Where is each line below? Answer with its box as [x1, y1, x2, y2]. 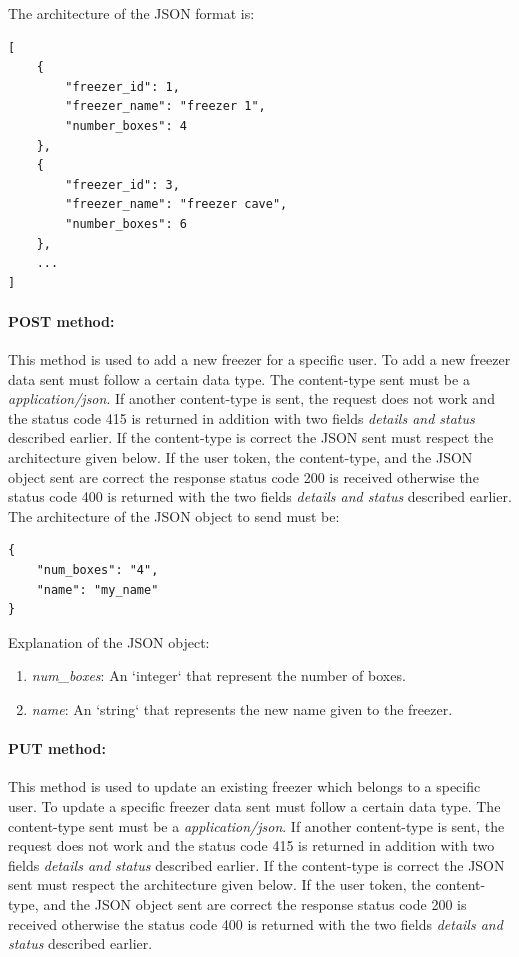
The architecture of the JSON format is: [8, 3, 255, 23]
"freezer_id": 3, [65, 177, 180, 192]
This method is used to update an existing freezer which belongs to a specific [8, 776, 481, 797]
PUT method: [8, 738, 106, 759]
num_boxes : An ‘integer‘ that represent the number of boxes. [31, 665, 406, 686]
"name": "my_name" [36, 582, 159, 597]
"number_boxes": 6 [65, 216, 187, 231]
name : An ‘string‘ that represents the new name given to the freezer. [31, 699, 453, 720]
